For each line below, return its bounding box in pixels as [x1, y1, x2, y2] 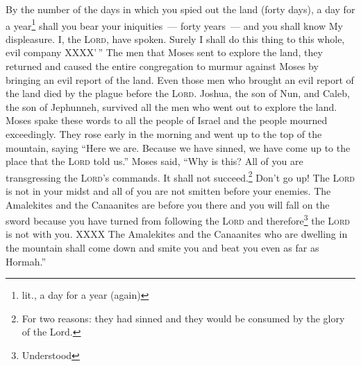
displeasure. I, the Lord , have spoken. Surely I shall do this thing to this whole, [6, 31, 345, 46]
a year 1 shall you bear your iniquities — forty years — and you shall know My [6, 16, 343, 33]
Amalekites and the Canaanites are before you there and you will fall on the [6, 197, 330, 211]
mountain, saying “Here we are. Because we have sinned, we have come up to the [6, 140, 351, 155]
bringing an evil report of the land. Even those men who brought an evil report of [6, 72, 354, 87]
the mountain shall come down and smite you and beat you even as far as [6, 241, 319, 255]
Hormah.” [6, 254, 46, 268]
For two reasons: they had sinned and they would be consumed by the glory [22, 311, 345, 325]
